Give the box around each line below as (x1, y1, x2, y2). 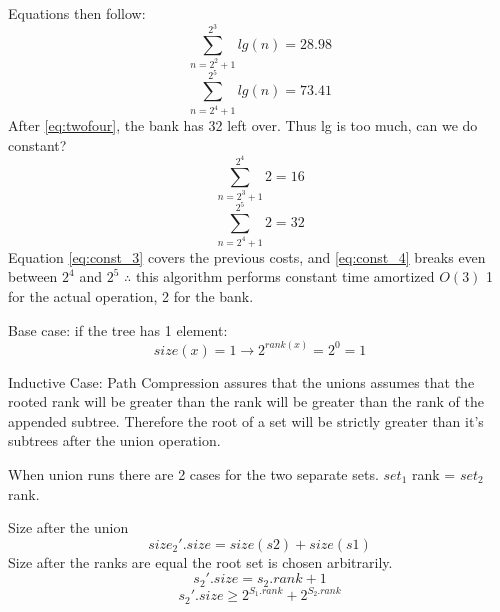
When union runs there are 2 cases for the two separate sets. (8, 463, 379, 484)
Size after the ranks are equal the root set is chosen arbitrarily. (8, 551, 393, 572)
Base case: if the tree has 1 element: (8, 319, 228, 340)
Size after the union (8, 517, 129, 538)
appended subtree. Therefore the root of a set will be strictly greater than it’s (8, 410, 484, 431)
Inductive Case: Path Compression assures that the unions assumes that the (8, 371, 475, 392)
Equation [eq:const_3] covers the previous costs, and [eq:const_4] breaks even (8, 246, 486, 267)
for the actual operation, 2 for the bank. (8, 285, 254, 306)
